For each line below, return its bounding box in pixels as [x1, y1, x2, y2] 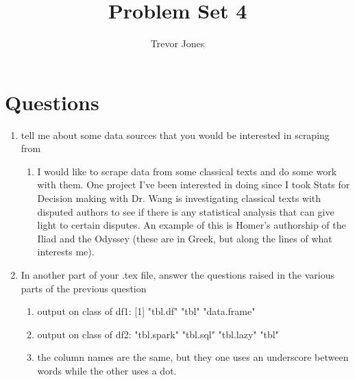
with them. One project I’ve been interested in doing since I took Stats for [37, 177, 350, 192]
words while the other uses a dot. [37, 363, 177, 377]
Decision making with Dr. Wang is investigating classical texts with [37, 191, 321, 205]
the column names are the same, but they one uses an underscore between [37, 350, 349, 364]
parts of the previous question [21, 281, 147, 295]
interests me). [37, 244, 95, 259]
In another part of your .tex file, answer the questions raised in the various [21, 268, 334, 281]
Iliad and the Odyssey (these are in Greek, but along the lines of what [37, 231, 332, 245]
